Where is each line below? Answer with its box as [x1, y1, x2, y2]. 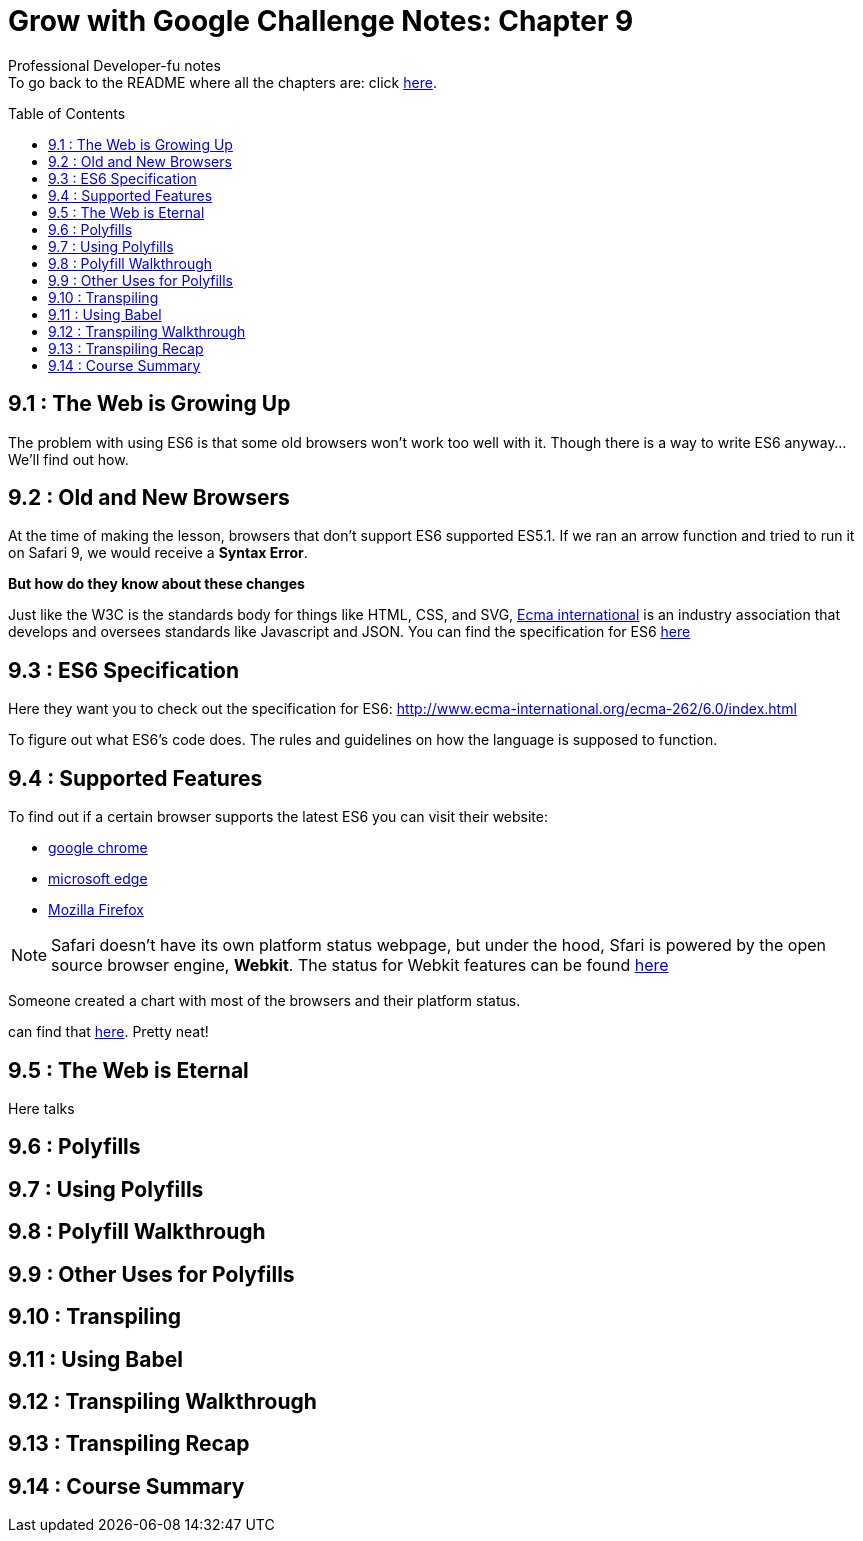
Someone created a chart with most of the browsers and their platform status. [8, 992, 521, 1010]
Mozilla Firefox [48, 901, 144, 919]
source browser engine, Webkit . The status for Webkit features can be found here [51, 955, 669, 976]
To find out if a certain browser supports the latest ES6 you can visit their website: [8, 808, 549, 826]
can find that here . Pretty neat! [8, 1023, 209, 1041]
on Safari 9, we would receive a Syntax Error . [8, 544, 308, 562]
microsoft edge [48, 870, 148, 888]
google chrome [48, 839, 148, 857]
